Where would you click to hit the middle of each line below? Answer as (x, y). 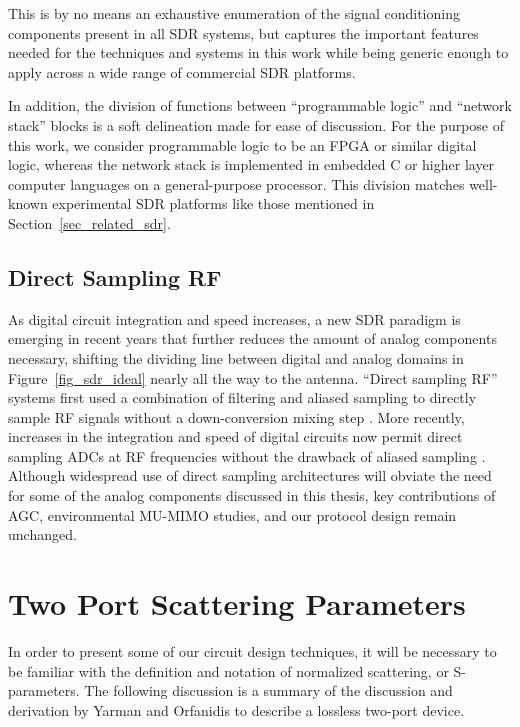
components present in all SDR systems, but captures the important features (243, 32)
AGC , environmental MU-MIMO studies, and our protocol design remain (232, 514)
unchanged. (42, 534)
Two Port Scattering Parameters (237, 603)
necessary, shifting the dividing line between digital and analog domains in (236, 357)
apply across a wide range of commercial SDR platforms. (182, 71)
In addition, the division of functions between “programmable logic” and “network (260, 105)
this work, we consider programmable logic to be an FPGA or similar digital (242, 144)
